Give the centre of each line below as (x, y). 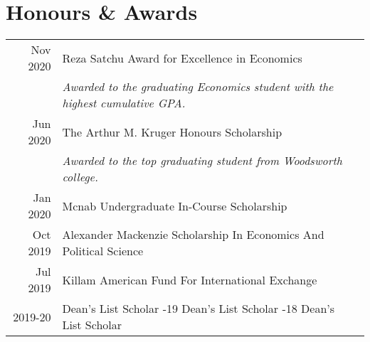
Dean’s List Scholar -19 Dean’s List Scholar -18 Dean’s (199, 309)
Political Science (103, 251)
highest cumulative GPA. (124, 103)
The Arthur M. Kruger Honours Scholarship (172, 132)
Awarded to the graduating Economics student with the (198, 87)
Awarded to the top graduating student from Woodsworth (202, 161)
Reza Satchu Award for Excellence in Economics (182, 58)
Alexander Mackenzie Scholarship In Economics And (193, 235)
